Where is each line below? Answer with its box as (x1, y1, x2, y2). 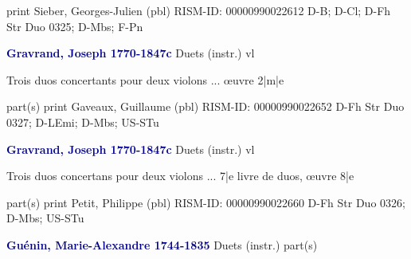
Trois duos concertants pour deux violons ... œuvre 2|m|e (6, 71, 284, 88)
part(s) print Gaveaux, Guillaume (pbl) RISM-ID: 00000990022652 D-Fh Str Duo (6, 98, 405, 115)
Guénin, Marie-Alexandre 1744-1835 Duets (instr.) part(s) (6, 236, 318, 253)
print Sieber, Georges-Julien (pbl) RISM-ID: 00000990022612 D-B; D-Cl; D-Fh (6, 2, 391, 18)
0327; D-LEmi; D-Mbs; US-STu (6, 113, 159, 130)
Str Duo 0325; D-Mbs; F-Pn (6, 18, 143, 34)
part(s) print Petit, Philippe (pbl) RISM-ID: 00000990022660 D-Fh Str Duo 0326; (6, 194, 405, 210)
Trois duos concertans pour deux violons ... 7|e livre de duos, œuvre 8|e (6, 167, 354, 184)
